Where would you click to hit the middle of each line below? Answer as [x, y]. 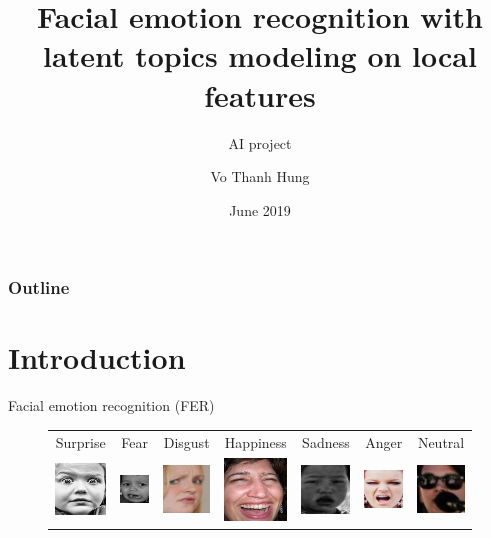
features [260, 94]
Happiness [255, 441]
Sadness [326, 441]
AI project [260, 142]
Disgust [186, 441]
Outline [39, 287]
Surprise [80, 441]
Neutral [441, 441]
